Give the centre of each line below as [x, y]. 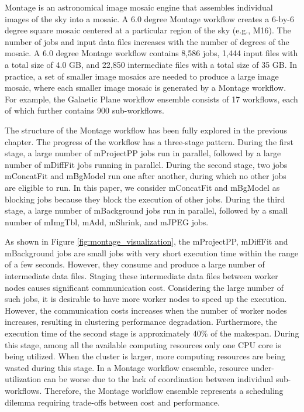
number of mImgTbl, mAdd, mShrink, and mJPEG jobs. [107, 222]
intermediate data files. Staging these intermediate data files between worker [141, 276]
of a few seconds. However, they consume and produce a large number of [135, 264]
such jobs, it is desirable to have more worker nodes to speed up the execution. [146, 299]
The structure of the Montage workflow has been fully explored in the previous [146, 130]
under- [262, 367]
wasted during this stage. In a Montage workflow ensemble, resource [127, 367]
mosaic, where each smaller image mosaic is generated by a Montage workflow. [146, 87]
